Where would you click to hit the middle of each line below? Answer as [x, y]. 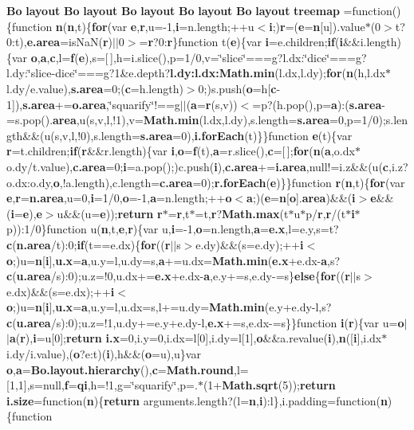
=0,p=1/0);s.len [369, 120]
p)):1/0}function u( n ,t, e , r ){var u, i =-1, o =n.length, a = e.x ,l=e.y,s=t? [173, 229]
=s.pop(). [30, 120]
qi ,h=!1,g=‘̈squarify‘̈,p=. [137, 385]
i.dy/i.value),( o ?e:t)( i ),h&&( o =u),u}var [104, 354]
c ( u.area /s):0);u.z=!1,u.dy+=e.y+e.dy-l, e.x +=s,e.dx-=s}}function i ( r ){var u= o [205, 322]
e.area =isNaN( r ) [70, 42]
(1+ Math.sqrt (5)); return [269, 385]
